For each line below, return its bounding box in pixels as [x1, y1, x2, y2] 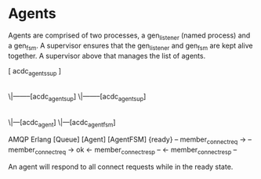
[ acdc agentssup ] [8, 66, 61, 77]
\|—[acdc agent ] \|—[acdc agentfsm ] [8, 118, 116, 129]
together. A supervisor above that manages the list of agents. [8, 51, 206, 60]
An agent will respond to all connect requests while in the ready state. [8, 162, 234, 171]
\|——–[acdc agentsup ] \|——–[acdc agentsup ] [8, 91, 147, 103]
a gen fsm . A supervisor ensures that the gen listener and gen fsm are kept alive [8, 41, 253, 52]
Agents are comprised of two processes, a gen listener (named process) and [8, 30, 251, 41]
